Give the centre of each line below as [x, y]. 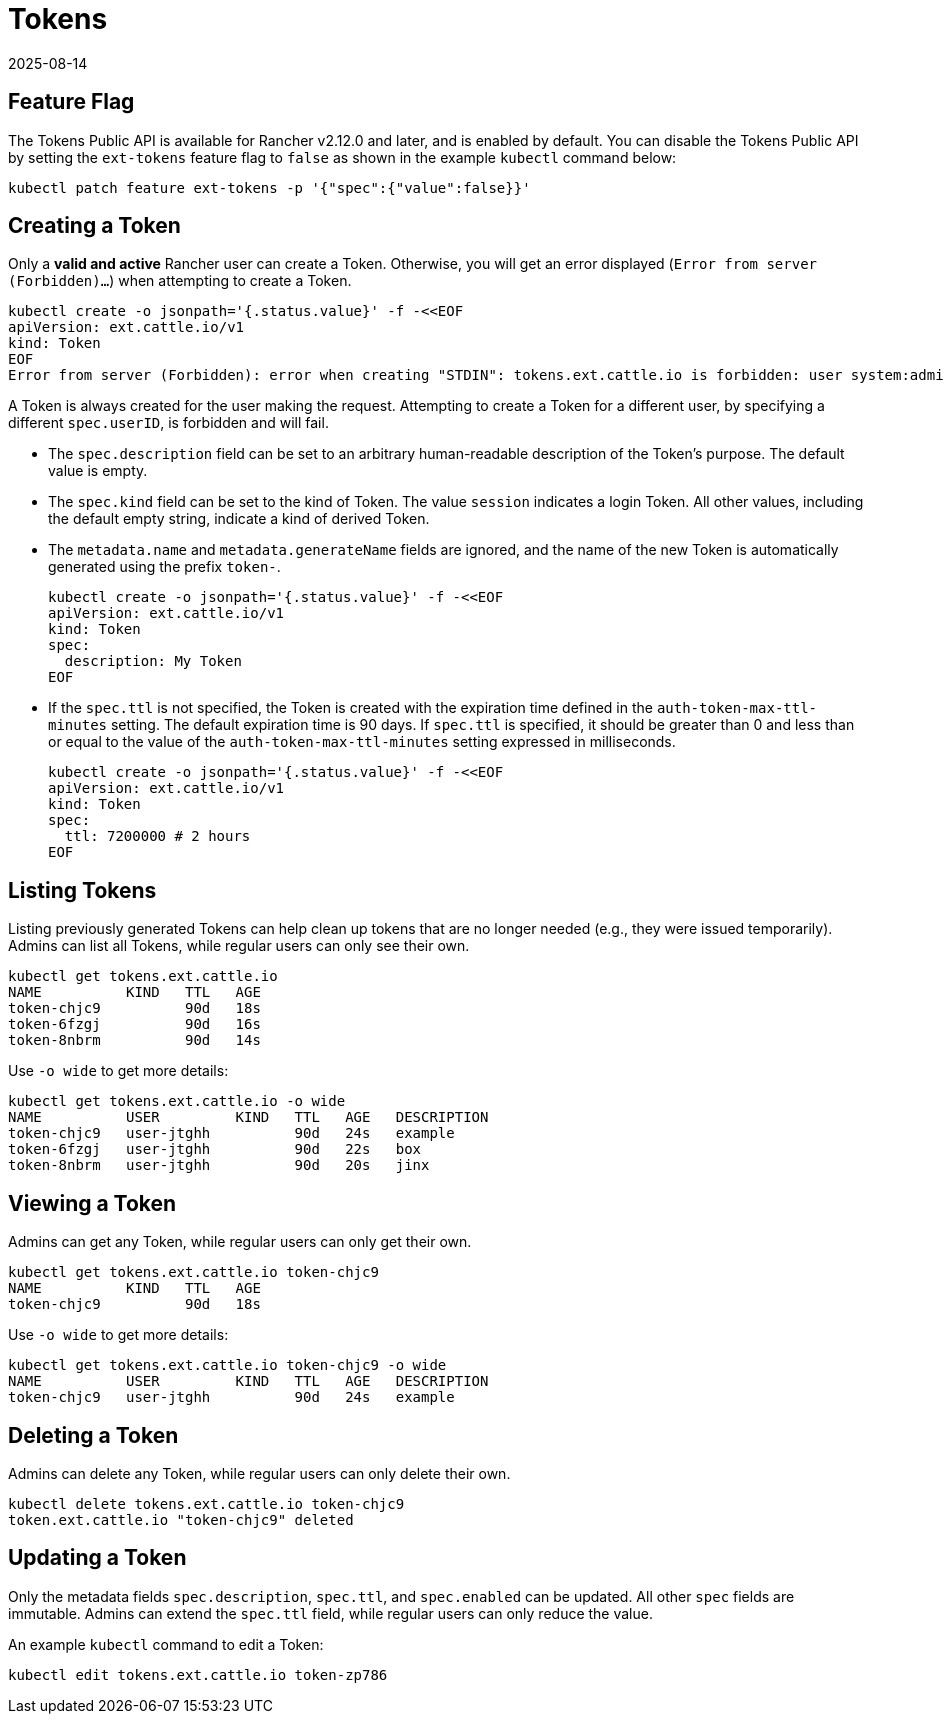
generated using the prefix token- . [164, 567]
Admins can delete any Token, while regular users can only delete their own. [259, 1473]
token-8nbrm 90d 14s [134, 1040]
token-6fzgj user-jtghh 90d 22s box [215, 1149]
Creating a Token [94, 226]
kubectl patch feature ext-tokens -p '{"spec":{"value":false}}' [269, 187]
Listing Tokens [82, 890]
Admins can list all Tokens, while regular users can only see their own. [239, 946]
